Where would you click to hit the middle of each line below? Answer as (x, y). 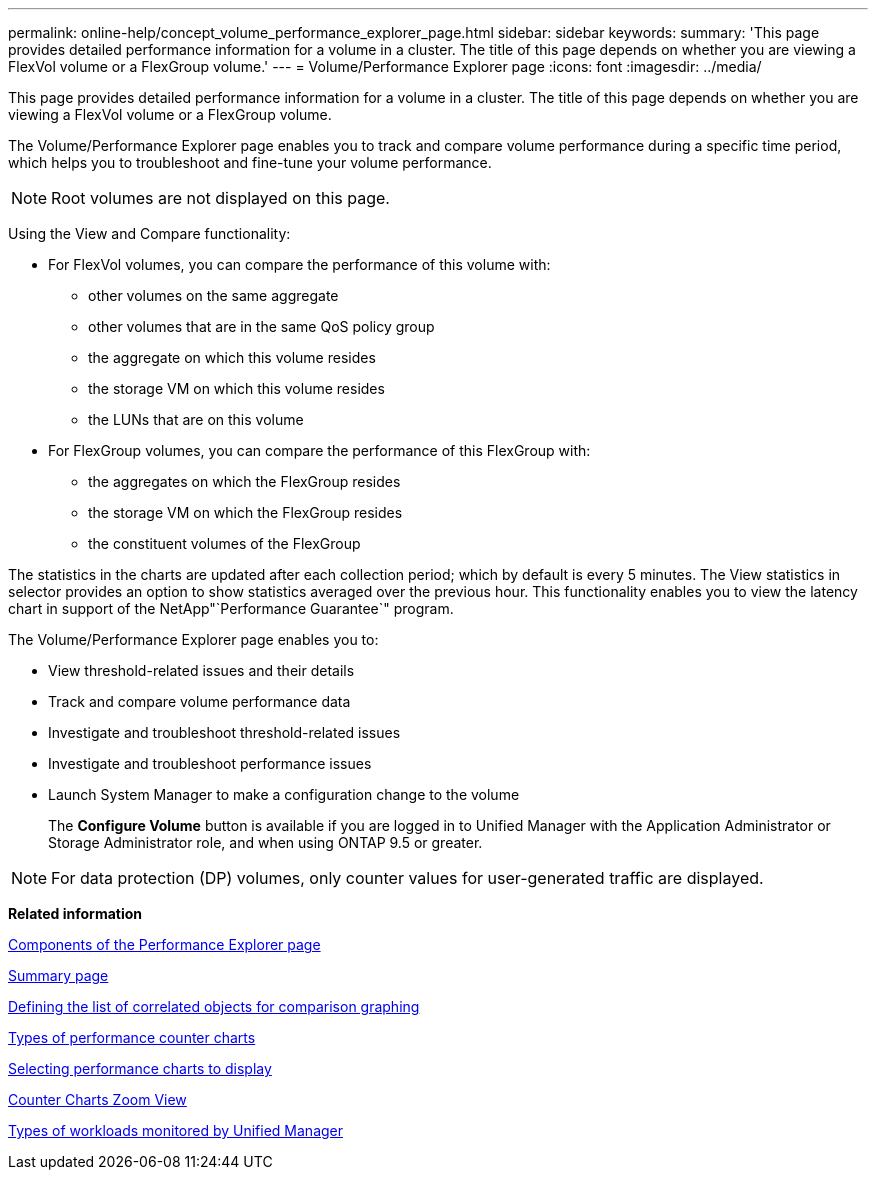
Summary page (58, 975)
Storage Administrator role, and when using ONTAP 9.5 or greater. (265, 842)
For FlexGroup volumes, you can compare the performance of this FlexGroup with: (319, 450)
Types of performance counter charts (132, 1037)
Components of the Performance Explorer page (164, 944)
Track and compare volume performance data (199, 701)
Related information (75, 913)
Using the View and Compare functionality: (149, 233)
